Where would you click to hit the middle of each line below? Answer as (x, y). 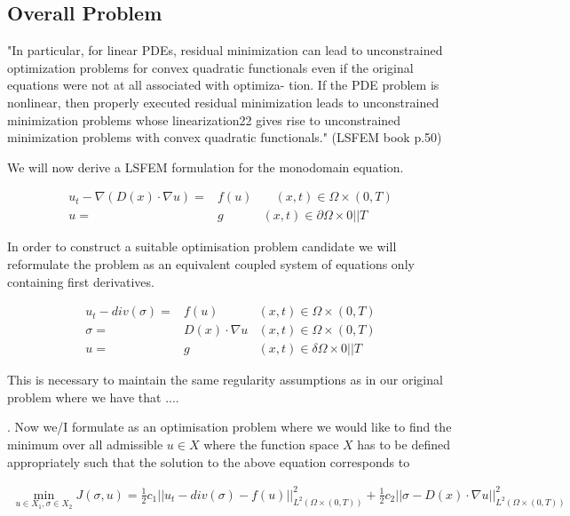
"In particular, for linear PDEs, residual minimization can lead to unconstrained (225, 50)
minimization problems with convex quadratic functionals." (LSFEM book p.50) (225, 137)
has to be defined (404, 445)
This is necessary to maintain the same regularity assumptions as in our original (225, 380)
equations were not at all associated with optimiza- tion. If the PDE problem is (223, 85)
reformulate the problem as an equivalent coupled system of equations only (211, 264)
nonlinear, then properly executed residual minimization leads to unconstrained (223, 102)
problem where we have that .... (93, 397)
